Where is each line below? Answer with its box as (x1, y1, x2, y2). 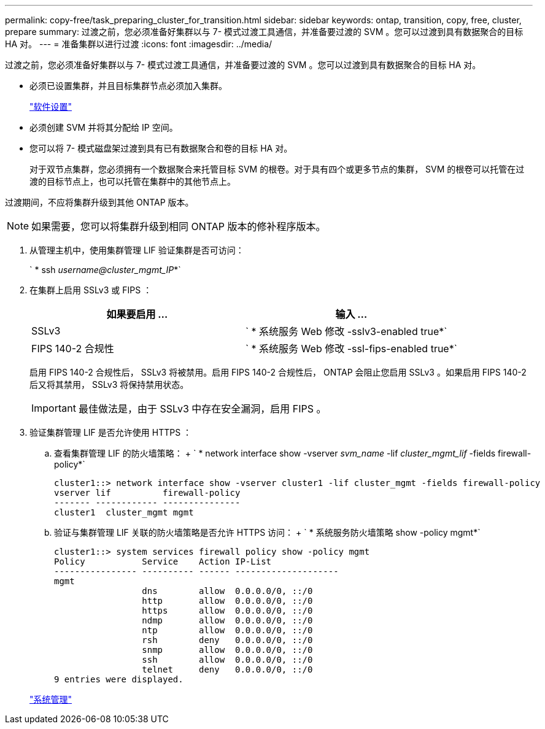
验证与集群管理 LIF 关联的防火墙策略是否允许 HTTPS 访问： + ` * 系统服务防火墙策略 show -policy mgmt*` (54, 527, 481, 538)
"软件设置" (29, 101, 72, 112)
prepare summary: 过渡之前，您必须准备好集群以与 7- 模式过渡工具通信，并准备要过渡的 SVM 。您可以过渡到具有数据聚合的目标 (5, 26, 524, 37)
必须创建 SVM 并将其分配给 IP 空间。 (29, 122, 178, 133)
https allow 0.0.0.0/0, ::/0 (142, 606, 313, 615)
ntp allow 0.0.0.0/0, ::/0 (142, 625, 313, 635)
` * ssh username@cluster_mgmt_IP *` (29, 264, 181, 275)
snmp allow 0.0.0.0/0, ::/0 (142, 645, 313, 655)
